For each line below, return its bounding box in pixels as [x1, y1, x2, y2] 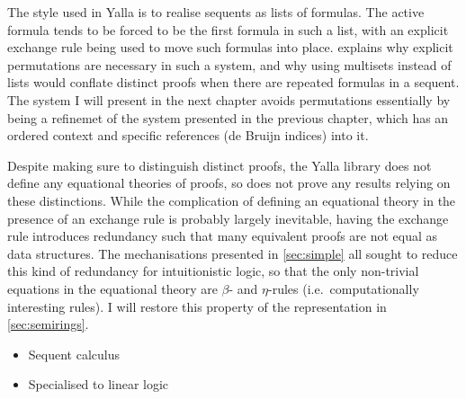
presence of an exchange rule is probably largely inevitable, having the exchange [7, 208, 449, 227]
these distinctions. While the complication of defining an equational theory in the [7, 191, 456, 209]
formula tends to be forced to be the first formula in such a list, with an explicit [7, 20, 449, 39]
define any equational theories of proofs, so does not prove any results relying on [7, 173, 451, 192]
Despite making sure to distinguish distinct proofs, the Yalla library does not [7, 155, 432, 174]
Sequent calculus [28, 344, 120, 363]
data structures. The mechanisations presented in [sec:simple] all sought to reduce [7, 244, 458, 262]
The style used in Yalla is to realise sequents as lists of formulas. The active [7, 3, 425, 21]
